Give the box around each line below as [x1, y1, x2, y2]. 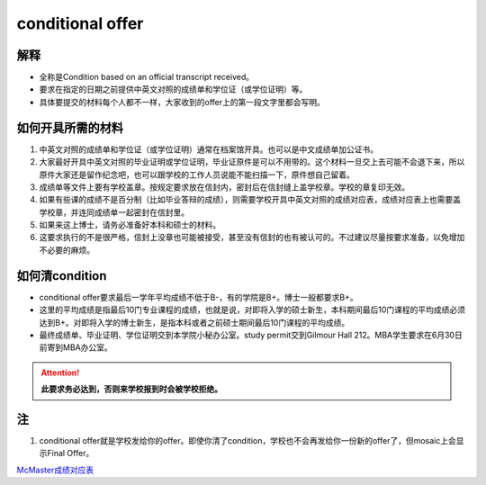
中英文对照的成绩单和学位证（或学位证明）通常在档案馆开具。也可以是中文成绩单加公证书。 [39, 144, 378, 155]
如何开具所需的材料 [16, 120, 123, 135]
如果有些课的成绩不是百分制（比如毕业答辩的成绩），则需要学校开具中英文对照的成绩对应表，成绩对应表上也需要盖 [39, 194, 461, 205]
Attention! [40, 367, 80, 378]
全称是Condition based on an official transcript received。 [39, 72, 255, 83]
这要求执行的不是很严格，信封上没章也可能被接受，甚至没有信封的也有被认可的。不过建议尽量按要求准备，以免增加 [39, 232, 465, 243]
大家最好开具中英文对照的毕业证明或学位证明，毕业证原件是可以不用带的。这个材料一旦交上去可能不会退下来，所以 [39, 157, 465, 167]
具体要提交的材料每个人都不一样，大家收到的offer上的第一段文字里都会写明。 [39, 96, 326, 107]
